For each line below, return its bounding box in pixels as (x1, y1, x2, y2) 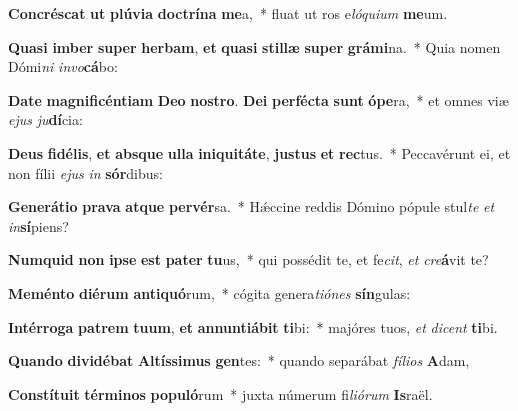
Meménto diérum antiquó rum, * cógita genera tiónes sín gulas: (8, 282, 411, 303)
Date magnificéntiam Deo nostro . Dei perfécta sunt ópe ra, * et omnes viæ (8, 89, 509, 110)
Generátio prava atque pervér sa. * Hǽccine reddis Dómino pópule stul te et (8, 196, 495, 217)
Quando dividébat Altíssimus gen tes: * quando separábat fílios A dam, (8, 350, 470, 371)
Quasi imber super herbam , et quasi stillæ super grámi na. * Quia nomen (8, 36, 501, 57)
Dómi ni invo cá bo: (8, 56, 118, 77)
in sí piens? (8, 215, 69, 236)
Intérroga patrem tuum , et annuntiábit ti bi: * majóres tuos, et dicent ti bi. (8, 316, 498, 337)
